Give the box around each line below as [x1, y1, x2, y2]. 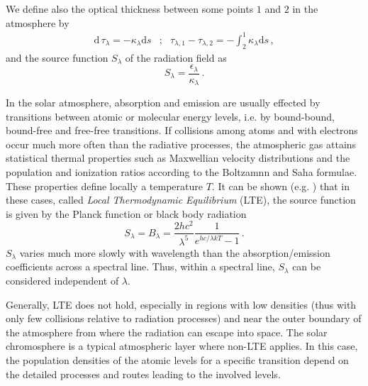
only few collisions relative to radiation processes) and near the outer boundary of [6, 311, 362, 326]
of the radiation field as [125, 50, 227, 65]
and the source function [6, 50, 108, 65]
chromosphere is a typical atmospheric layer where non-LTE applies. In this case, [6, 338, 358, 353]
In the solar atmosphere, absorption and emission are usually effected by [6, 95, 320, 110]
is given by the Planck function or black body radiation [6, 206, 247, 221]
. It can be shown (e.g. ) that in [211, 178, 350, 193]
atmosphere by [6, 15, 69, 30]
